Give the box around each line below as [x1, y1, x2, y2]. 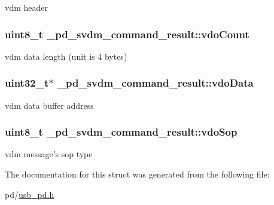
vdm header [5, 1, 48, 13]
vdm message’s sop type [5, 148, 93, 160]
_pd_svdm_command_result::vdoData [57, 75, 254, 90]
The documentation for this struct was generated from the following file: [5, 168, 270, 180]
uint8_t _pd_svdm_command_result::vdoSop [5, 124, 238, 139]
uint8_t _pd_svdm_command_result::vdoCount [5, 26, 249, 41]
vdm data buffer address [5, 99, 94, 111]
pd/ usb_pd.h [5, 188, 54, 200]
